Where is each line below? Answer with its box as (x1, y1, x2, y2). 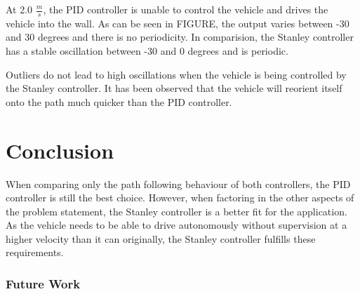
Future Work (6, 275, 81, 292)
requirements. (6, 245, 64, 260)
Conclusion (6, 135, 114, 164)
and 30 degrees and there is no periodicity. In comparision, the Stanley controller (6, 29, 354, 44)
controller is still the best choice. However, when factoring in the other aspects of (6, 190, 354, 205)
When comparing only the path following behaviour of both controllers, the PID (6, 176, 351, 191)
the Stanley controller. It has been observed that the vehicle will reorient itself (6, 81, 342, 95)
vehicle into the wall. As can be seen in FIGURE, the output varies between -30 (6, 15, 349, 30)
